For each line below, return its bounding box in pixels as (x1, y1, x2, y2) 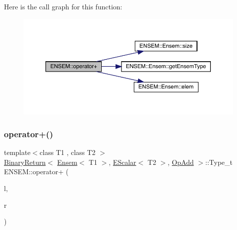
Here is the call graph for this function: (4, 1, 122, 11)
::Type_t (205, 156, 233, 167)
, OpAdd (167, 156, 194, 167)
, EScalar (109, 156, 136, 167)
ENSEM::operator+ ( (4, 166, 69, 177)
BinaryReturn (4, 156, 46, 167)
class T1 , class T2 (39, 147, 96, 157)
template (4, 147, 31, 157)
